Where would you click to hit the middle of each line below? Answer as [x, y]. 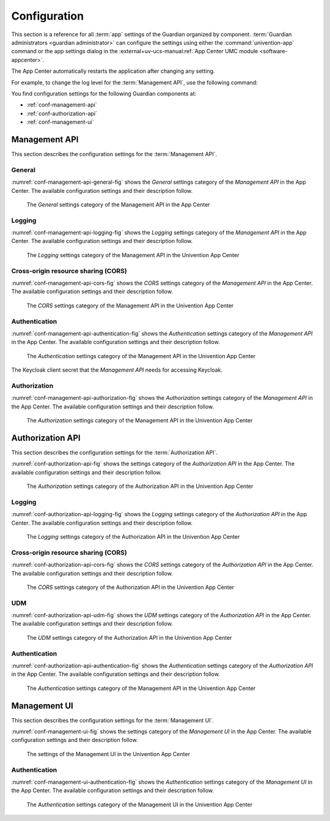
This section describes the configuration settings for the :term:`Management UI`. [112, 720]
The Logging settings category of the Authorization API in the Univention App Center [133, 536]
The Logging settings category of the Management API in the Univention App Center [133, 255]
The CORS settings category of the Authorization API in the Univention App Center [130, 587]
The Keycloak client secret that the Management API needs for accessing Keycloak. [117, 370]
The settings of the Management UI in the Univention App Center [108, 754]
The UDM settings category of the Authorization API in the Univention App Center [129, 637]
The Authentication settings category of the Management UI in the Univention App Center [140, 804]
